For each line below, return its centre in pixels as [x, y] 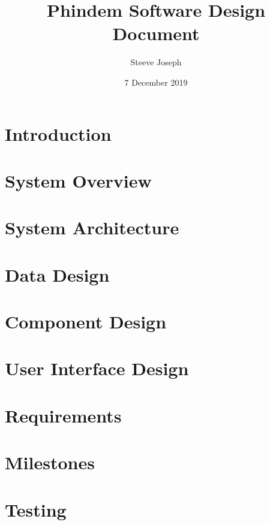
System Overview [78, 180]
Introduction [58, 133]
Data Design [57, 274]
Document [156, 33]
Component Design [86, 321]
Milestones [50, 462]
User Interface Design [97, 368]
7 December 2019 [156, 82]
